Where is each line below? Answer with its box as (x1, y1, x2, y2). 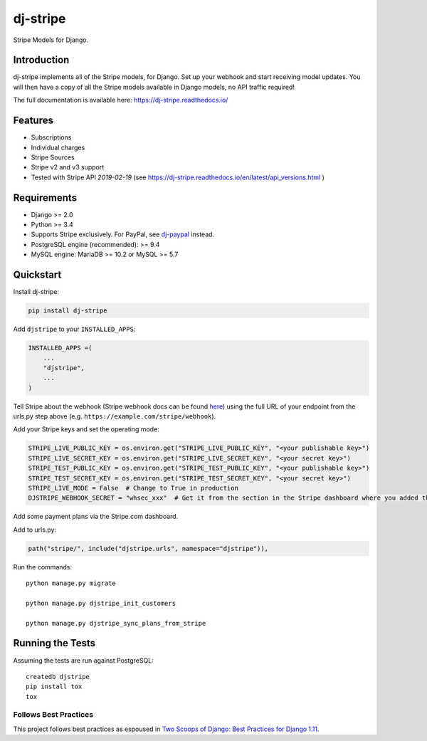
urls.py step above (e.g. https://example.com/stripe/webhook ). (13, 411, 216, 420)
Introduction (13, 54, 70, 66)
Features (13, 115, 53, 127)
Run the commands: (13, 562, 73, 571)
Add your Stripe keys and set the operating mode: (13, 425, 159, 433)
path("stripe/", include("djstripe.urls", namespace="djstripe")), (28, 545, 269, 552)
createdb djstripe (26, 673, 90, 680)
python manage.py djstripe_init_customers (26, 599, 176, 607)
